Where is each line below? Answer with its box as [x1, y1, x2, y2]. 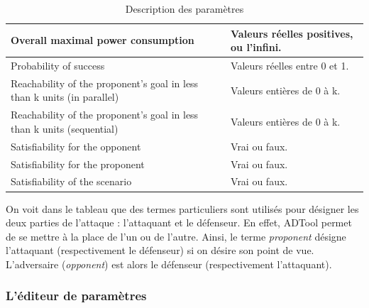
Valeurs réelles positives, [231, 26, 353, 40]
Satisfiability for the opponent [11, 138, 141, 153]
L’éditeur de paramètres [6, 287, 147, 304]
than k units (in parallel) [11, 89, 119, 104]
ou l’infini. [231, 40, 282, 55]
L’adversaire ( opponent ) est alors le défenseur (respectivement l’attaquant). [6, 256, 332, 271]
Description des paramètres [125, 1, 244, 16]
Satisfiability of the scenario [11, 174, 132, 189]
